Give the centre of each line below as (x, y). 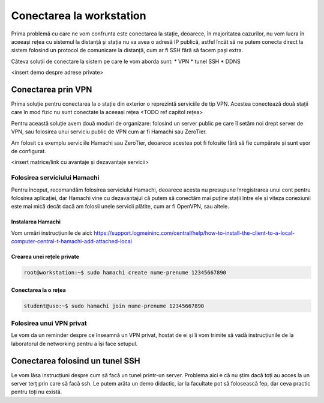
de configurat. (28, 151)
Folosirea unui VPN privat (49, 323)
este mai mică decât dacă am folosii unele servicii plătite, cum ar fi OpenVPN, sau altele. (120, 207)
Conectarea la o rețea (38, 290)
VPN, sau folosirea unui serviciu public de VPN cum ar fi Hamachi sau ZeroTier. (109, 132)
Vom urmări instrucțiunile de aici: (52, 233)
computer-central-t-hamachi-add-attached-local (71, 241)
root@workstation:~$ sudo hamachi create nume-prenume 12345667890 (125, 273)
